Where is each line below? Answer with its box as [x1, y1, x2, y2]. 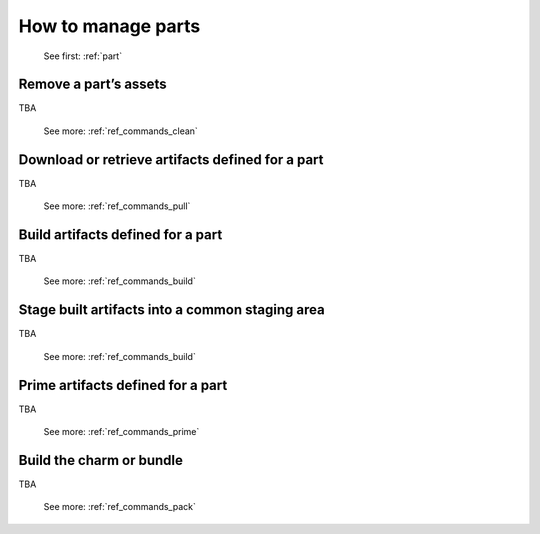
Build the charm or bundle [18, 451, 184, 469]
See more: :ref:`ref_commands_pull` [43, 200, 191, 212]
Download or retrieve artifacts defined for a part [18, 151, 324, 168]
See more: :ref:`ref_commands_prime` [43, 426, 200, 438]
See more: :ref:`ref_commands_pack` [43, 501, 197, 513]
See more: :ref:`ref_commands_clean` [43, 125, 199, 137]
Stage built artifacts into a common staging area [18, 301, 325, 319]
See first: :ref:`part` [43, 50, 123, 62]
